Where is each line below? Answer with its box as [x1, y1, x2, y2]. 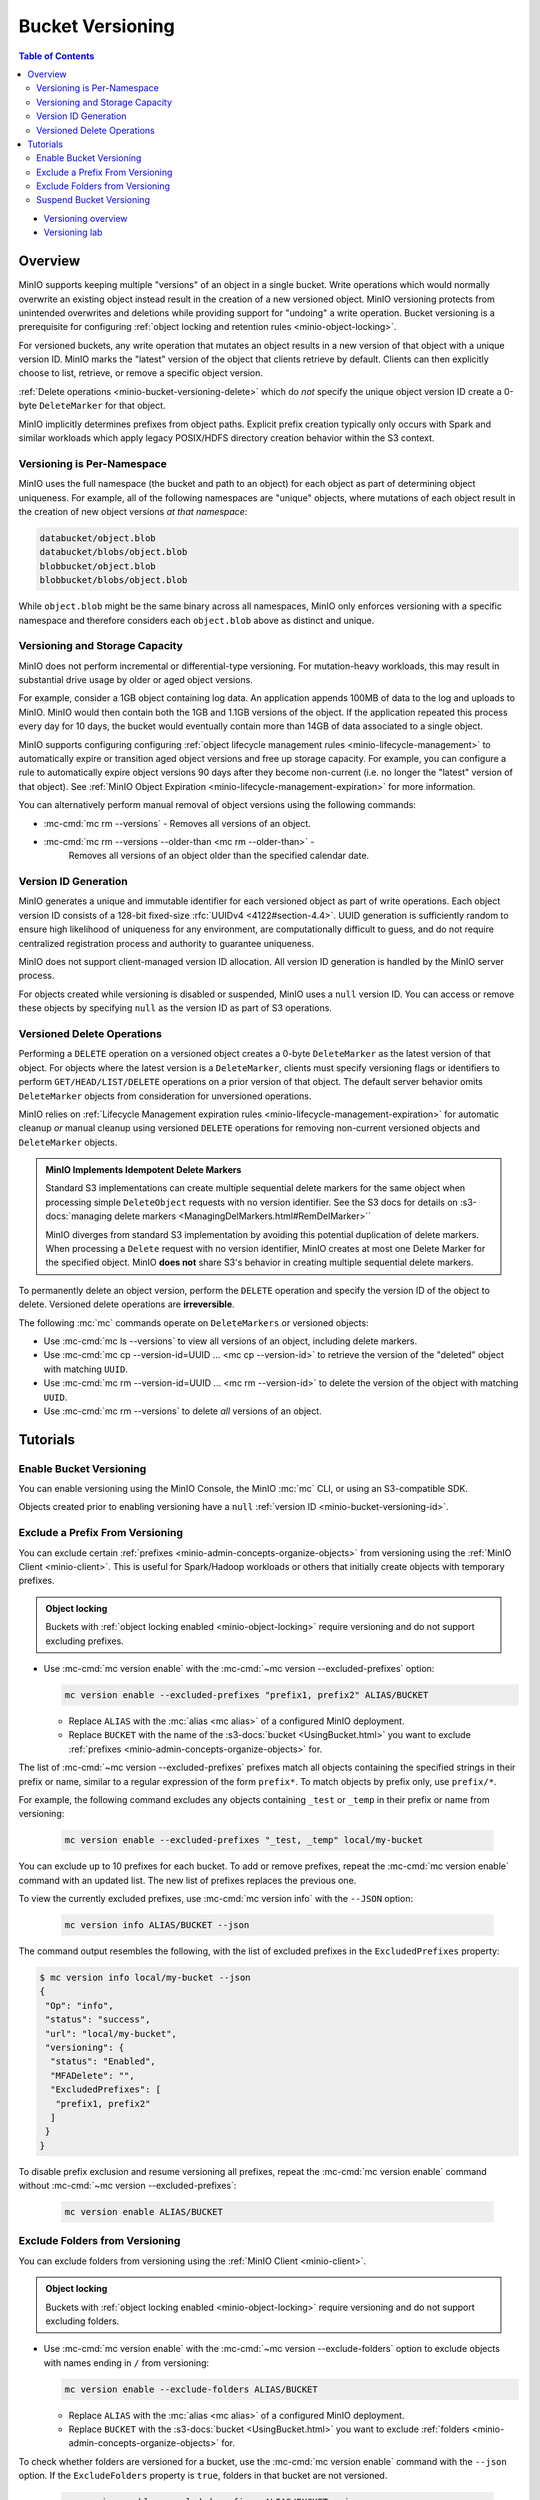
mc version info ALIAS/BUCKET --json [64, 1920, 250, 1931]
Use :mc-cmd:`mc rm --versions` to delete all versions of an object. [43, 1405, 322, 1417]
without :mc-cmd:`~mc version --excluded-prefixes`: [18, 2180, 237, 2192]
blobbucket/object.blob [39, 560, 157, 572]
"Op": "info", [45, 2000, 114, 2011]
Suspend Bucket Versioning [36, 194, 150, 206]
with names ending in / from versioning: [43, 2356, 210, 2369]
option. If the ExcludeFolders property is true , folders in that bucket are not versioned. [18, 2470, 388, 2482]
